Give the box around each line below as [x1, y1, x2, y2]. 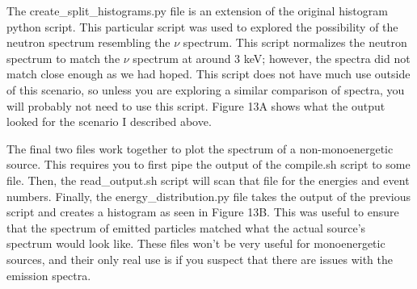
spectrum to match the [6, 49, 120, 66]
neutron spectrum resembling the [6, 34, 171, 51]
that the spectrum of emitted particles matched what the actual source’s [6, 219, 366, 236]
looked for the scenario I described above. [6, 113, 212, 130]
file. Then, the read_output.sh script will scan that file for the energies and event [6, 171, 410, 188]
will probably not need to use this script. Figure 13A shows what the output [6, 97, 385, 114]
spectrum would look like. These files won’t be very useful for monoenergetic [6, 235, 385, 252]
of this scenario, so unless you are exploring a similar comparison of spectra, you [6, 81, 405, 98]
